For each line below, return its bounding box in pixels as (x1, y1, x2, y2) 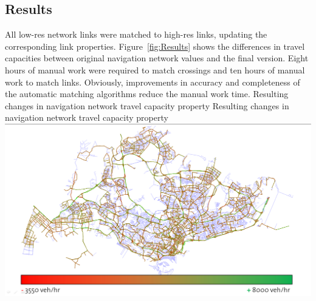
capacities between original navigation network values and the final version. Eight (5, 52, 309, 64)
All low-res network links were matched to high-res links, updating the (5, 28, 267, 41)
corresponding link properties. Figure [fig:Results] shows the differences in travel (5, 39, 305, 52)
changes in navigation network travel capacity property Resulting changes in (5, 99, 289, 112)
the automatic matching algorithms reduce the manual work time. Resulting (5, 87, 289, 100)
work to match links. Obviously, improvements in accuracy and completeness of (5, 75, 300, 88)
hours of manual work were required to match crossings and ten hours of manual (5, 63, 305, 76)
